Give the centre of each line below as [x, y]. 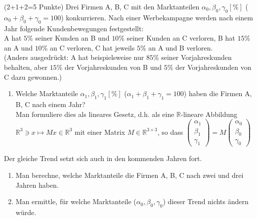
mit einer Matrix [100, 132]
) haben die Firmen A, [218, 93]
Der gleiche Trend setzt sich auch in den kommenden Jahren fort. [103, 158]
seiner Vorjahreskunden [196, 57]
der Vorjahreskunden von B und [113, 67]
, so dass [170, 132]
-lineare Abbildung [209, 114]
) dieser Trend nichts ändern [206, 201]
